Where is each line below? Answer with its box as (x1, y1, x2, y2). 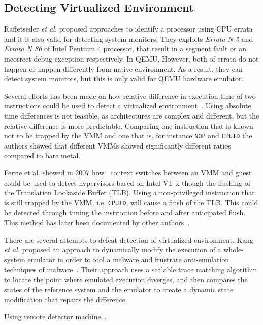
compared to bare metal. (4, 150, 81, 161)
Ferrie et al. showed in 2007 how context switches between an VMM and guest (4, 167, 252, 178)
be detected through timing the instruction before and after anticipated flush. (4, 207, 246, 218)
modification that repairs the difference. (4, 294, 127, 305)
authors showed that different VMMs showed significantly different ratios (4, 140, 231, 151)
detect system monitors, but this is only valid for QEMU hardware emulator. (4, 73, 244, 84)
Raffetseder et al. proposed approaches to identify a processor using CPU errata (4, 23, 253, 34)
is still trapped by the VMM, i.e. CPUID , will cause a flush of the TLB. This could (4, 197, 258, 208)
